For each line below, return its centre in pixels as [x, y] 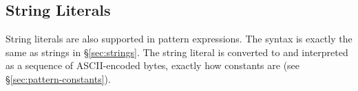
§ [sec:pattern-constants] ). [58, 78]
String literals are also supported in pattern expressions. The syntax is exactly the [179, 39]
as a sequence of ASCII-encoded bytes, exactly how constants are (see [153, 65]
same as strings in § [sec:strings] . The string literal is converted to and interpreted [177, 52]
